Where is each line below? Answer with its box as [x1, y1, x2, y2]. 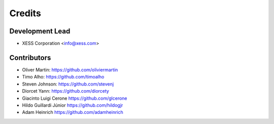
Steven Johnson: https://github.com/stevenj [22, 81, 114, 87]
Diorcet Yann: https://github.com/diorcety [22, 88, 109, 94]
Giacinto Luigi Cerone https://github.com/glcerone [22, 95, 127, 101]
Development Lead [9, 27, 71, 35]
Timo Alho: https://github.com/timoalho [22, 74, 105, 80]
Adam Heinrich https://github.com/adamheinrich [22, 109, 124, 115]
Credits [9, 8, 42, 19]
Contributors [9, 53, 51, 62]
